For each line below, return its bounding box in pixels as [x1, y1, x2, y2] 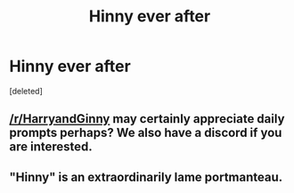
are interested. [9, 140, 94, 155]
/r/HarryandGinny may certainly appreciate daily [9, 111, 285, 126]
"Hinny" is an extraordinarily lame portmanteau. [9, 169, 283, 184]
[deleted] [9, 85, 43, 96]
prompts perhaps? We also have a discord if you [9, 125, 282, 141]
